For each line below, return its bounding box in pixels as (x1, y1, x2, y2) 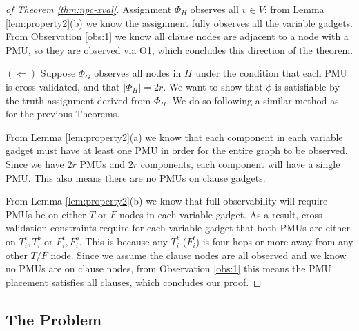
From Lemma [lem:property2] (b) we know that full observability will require (6, 193, 328, 208)
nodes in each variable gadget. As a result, (119, 207, 299, 221)
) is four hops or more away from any (195, 234, 353, 248)
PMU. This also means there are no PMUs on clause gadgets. (6, 170, 266, 185)
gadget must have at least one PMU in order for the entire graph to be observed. (6, 143, 348, 158)
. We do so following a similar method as (166, 93, 339, 107)
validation (6, 220, 48, 235)
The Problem (6, 308, 102, 330)
